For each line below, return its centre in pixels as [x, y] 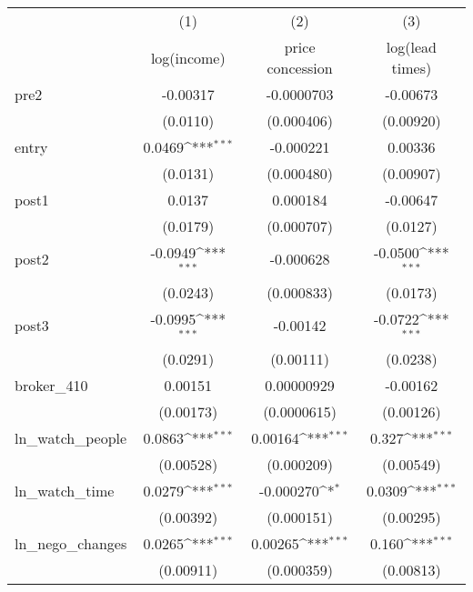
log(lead [411, 47]
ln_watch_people [71, 437]
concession [300, 68]
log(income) [188, 57]
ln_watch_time [65, 490]
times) [412, 68]
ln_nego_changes [71, 543]
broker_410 [51, 385]
